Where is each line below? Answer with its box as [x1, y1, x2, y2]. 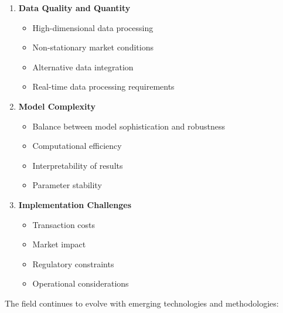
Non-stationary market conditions [32, 41, 154, 53]
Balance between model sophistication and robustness [32, 120, 226, 132]
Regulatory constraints [32, 257, 114, 270]
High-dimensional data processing [32, 21, 154, 33]
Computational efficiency [32, 140, 122, 152]
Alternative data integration [32, 60, 134, 73]
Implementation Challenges [18, 198, 132, 210]
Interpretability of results [32, 159, 123, 171]
